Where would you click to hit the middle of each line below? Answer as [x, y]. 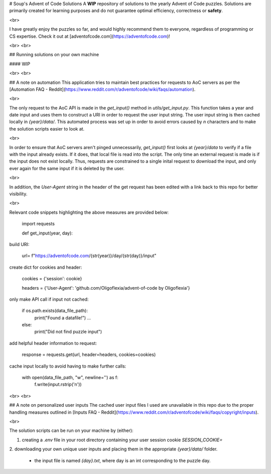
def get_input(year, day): [47, 233]
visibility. [18, 194]
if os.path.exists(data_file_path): [55, 311]
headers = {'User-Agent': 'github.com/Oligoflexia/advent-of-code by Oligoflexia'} [106, 288]
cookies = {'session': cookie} [52, 279]
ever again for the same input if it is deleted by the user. [67, 168]
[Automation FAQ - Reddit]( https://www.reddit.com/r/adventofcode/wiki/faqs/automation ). [102, 89]
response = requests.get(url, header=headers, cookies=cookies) [89, 354]
